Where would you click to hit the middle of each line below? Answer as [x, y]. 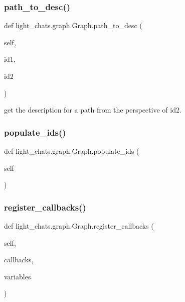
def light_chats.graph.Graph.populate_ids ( [72, 151]
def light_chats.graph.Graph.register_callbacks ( [79, 226]
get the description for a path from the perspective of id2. [93, 110]
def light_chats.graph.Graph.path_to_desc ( [73, 25]
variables [18, 276]
